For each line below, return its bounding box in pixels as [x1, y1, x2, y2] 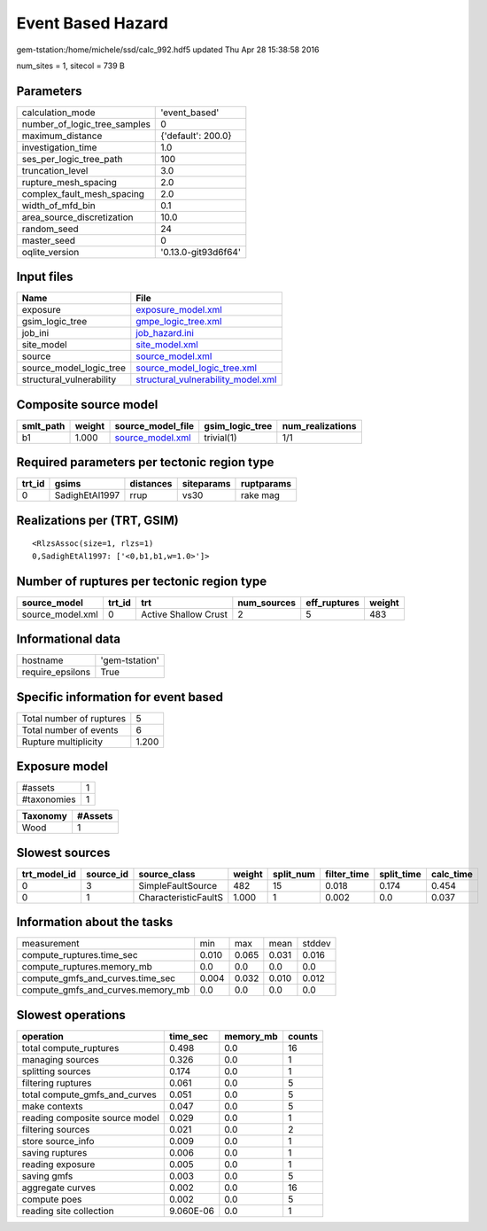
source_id [85, 868, 128, 880]
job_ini [21, 327, 50, 339]
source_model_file [114, 419, 195, 432]
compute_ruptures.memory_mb [21, 961, 152, 973]
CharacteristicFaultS [138, 891, 223, 903]
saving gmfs [21, 1170, 73, 1182]
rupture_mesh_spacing [21, 175, 117, 188]
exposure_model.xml [135, 304, 223, 316]
